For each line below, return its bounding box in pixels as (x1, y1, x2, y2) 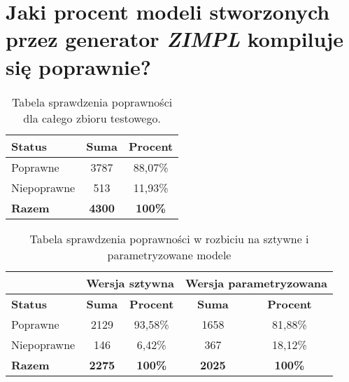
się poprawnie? (6, 52, 151, 81)
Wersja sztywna (86, 274, 174, 291)
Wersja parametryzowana (185, 274, 328, 291)
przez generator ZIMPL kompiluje (6, 25, 343, 54)
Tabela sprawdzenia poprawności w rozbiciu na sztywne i (29, 230, 309, 247)
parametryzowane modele (107, 246, 232, 263)
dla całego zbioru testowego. (23, 109, 161, 126)
